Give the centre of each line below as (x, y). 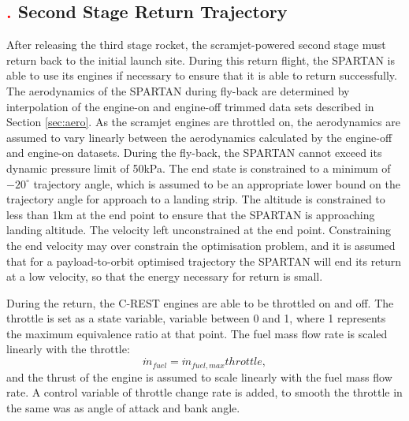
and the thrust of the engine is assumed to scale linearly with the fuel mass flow (199, 376)
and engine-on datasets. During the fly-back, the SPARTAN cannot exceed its (194, 153)
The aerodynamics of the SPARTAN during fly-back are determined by (178, 90)
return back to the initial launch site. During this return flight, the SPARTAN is (201, 60)
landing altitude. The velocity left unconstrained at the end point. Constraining (199, 230)
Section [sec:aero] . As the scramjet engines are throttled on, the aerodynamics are (203, 122)
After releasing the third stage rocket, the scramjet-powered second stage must (196, 45)
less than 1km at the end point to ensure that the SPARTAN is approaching (191, 214)
